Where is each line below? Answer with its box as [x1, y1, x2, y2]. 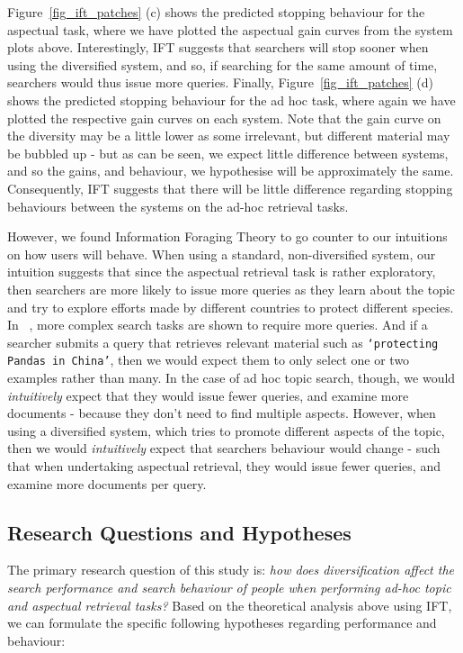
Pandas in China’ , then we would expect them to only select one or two [7, 350, 410, 369]
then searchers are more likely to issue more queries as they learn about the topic [7, 279, 456, 298]
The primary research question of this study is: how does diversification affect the [7, 560, 455, 579]
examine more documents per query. [7, 474, 207, 493]
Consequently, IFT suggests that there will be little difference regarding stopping [7, 178, 453, 197]
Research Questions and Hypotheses [7, 518, 352, 546]
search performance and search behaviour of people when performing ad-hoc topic [7, 577, 451, 596]
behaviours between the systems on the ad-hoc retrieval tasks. [7, 196, 349, 215]
